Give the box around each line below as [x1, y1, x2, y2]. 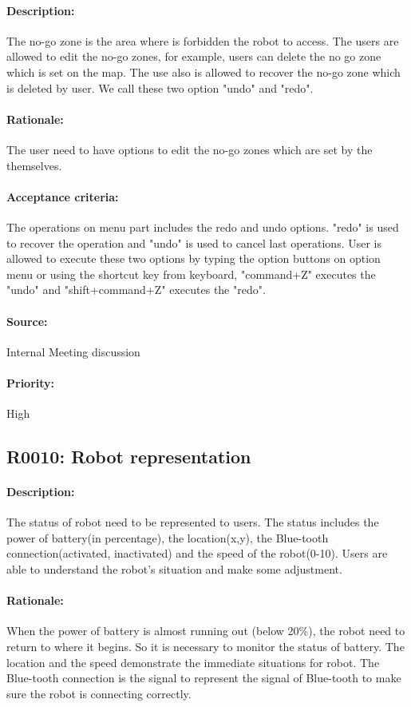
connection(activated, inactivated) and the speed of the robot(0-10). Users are [6, 545, 388, 562]
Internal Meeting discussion [6, 343, 140, 359]
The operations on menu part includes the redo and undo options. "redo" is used [6, 218, 399, 235]
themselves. [6, 157, 62, 173]
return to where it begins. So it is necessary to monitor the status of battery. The [6, 638, 405, 655]
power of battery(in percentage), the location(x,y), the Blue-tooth [6, 529, 329, 546]
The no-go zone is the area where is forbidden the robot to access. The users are [6, 32, 399, 49]
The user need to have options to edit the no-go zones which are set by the [6, 141, 373, 157]
